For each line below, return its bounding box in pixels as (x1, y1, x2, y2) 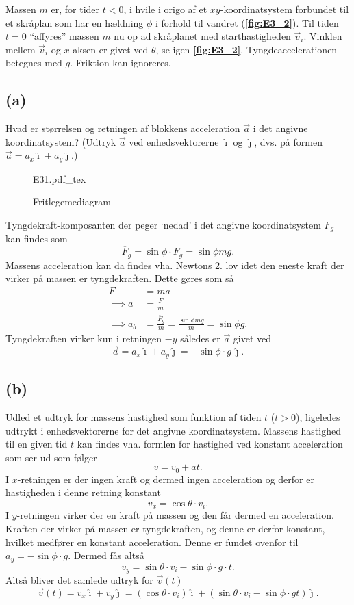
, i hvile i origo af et (123, 2, 207, 16)
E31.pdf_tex (33, 171, 86, 185)
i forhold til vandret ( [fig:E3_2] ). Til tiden (155, 15, 339, 29)
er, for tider (51, 2, 100, 16)
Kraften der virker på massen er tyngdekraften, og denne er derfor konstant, (5, 521, 325, 535)
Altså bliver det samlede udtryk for (5, 573, 153, 587)
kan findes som (5, 231, 68, 246)
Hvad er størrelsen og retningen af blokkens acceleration (5, 121, 240, 136)
